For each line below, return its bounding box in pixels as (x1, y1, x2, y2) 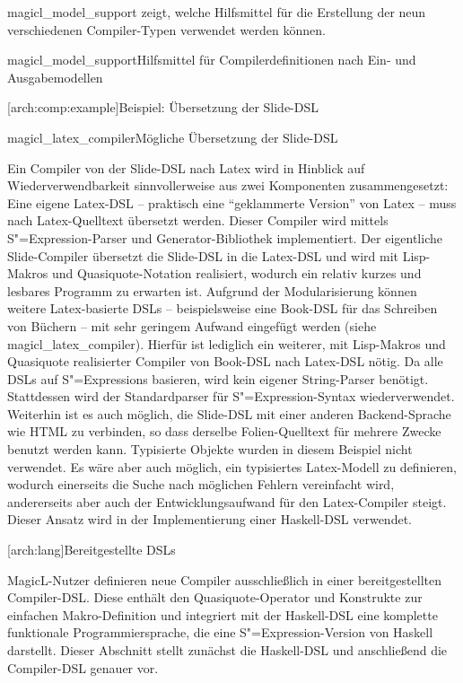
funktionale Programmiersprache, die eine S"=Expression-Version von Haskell (7, 623, 433, 642)
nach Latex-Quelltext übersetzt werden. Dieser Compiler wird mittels (7, 211, 389, 230)
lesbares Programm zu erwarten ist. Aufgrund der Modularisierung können (7, 281, 417, 300)
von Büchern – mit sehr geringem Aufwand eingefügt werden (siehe (7, 316, 377, 335)
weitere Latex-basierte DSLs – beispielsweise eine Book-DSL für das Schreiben (7, 299, 438, 318)
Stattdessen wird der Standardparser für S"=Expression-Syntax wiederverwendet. (7, 387, 455, 406)
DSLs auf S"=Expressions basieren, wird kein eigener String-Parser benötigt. (7, 369, 429, 388)
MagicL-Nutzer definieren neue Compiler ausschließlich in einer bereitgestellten (7, 570, 441, 589)
